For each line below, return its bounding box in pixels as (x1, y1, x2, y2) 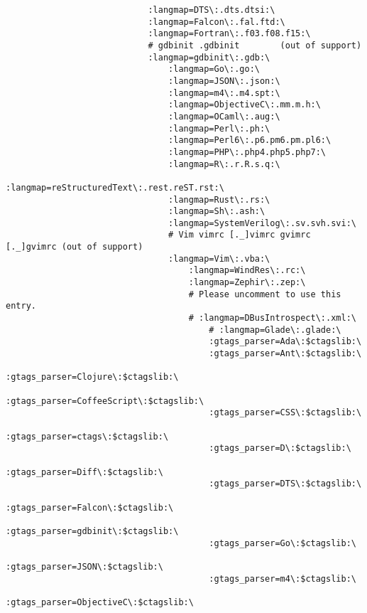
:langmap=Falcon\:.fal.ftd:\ (148, 16, 285, 27)
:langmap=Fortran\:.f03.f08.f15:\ (148, 28, 311, 39)
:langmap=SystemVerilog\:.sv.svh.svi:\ (168, 218, 356, 228)
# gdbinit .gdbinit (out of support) (148, 40, 362, 50)
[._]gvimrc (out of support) (6, 242, 143, 252)
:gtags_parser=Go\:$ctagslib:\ (209, 538, 356, 548)
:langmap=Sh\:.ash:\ (168, 206, 265, 217)
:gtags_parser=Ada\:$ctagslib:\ (209, 336, 362, 347)
